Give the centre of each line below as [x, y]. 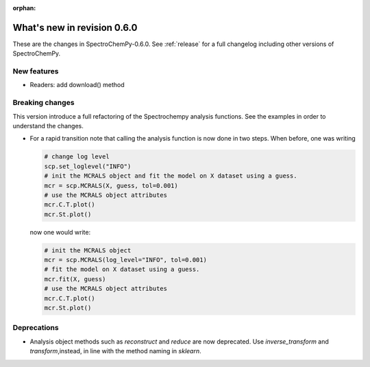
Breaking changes [44, 103]
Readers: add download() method [77, 85]
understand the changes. [48, 126]
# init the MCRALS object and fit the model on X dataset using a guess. [171, 176]
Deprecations [36, 328]
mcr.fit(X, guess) [75, 279]
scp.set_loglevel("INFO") [88, 166]
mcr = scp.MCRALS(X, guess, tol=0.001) [111, 186]
